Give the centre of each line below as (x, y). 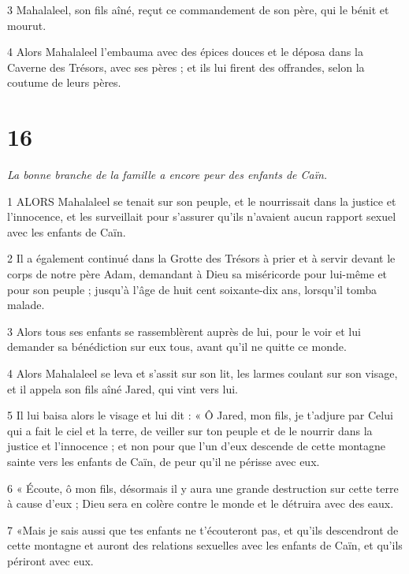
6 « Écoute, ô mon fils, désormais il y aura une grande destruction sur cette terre (203, 488)
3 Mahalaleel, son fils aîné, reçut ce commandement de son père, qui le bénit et (198, 9)
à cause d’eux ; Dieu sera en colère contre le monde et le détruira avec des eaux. (201, 503)
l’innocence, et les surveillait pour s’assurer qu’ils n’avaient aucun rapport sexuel (202, 216)
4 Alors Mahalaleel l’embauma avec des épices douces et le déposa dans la (185, 52)
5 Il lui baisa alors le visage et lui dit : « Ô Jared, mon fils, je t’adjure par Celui (200, 415)
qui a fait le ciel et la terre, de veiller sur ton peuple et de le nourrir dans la (190, 430)
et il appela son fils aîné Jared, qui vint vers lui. (123, 388)
